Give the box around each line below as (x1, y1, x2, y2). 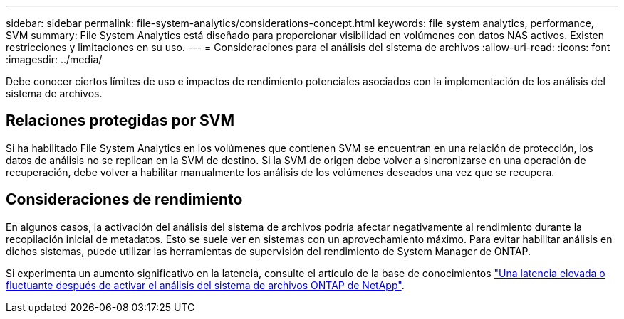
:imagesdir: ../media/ (6, 53, 103, 65)
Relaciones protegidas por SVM (6, 112, 235, 130)
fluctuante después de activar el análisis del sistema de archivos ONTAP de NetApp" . (6, 279, 405, 291)
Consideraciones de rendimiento (6, 190, 243, 209)
